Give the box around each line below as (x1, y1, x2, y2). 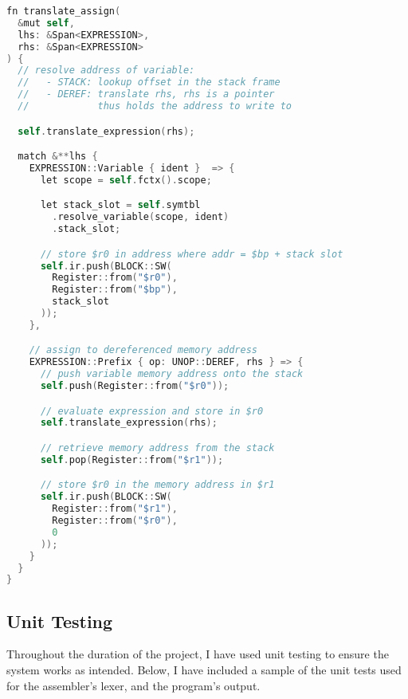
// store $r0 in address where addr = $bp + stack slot (40, 248, 343, 260)
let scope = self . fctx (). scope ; (40, 174, 212, 186)
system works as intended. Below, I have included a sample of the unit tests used (6, 662, 402, 678)
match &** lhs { (18, 151, 98, 163)
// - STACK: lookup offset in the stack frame (18, 77, 280, 88)
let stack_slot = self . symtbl (40, 199, 201, 211)
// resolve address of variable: (18, 65, 195, 77)
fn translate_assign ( (6, 6, 121, 17)
